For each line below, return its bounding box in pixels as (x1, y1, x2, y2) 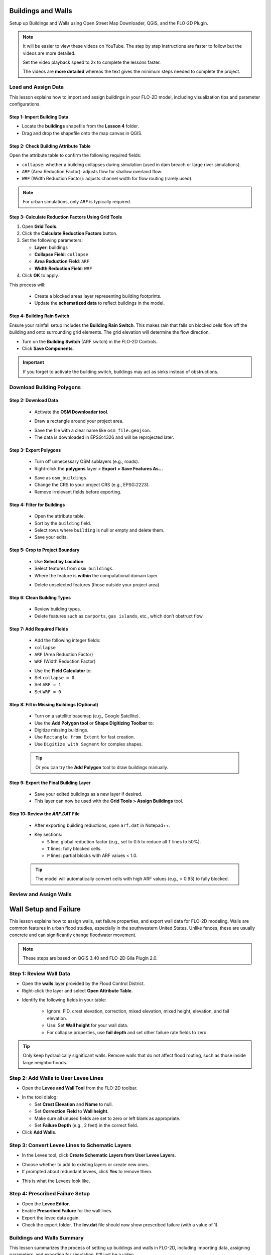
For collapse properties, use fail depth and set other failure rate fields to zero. (47, 1029, 208, 1035)
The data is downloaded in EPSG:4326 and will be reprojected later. (34, 434, 174, 440)
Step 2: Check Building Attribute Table (9, 143, 91, 149)
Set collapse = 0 (34, 675, 75, 681)
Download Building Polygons (9, 384, 81, 391)
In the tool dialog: (22, 1094, 58, 1100)
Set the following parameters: (22, 237, 83, 243)
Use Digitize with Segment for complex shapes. (34, 741, 143, 747)
